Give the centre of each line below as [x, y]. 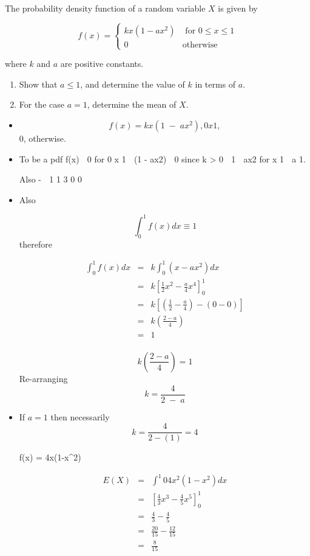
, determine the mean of [132, 104]
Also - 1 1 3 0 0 [50, 179]
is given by [238, 8]
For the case [42, 104]
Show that [38, 84]
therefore [35, 244]
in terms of [215, 84]
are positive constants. [102, 64]
